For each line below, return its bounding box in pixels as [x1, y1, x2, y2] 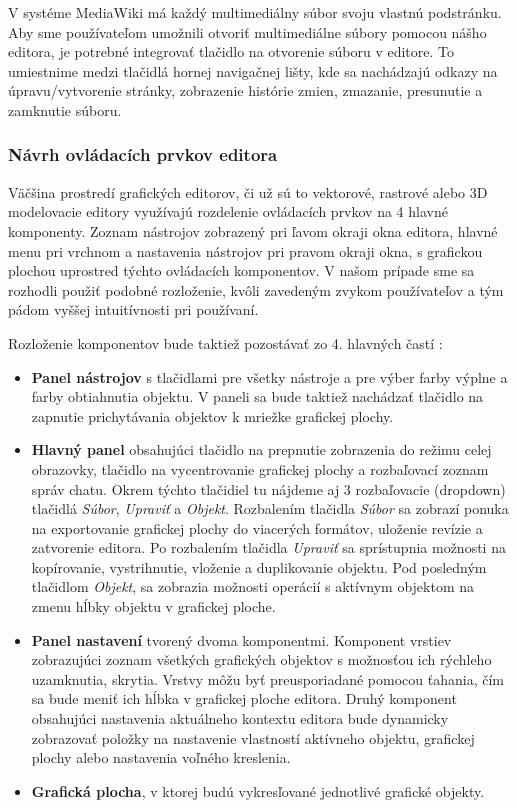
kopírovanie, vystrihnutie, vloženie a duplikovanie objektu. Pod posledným [31, 556, 487, 577]
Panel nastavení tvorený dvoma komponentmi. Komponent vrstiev [31, 629, 452, 650]
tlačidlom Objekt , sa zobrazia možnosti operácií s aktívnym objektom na [31, 576, 475, 597]
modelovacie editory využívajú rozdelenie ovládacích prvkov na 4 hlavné [8, 201, 448, 222]
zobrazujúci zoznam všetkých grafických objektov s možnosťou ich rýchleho [31, 649, 492, 670]
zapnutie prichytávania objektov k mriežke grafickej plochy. [31, 405, 394, 426]
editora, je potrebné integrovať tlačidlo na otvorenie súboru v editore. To [8, 41, 455, 62]
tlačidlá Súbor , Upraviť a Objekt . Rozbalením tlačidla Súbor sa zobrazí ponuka [31, 498, 509, 519]
